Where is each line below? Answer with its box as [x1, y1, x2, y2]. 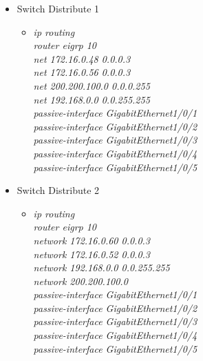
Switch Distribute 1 [17, 1, 100, 15]
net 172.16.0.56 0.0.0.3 [33, 65, 131, 79]
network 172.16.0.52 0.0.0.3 [33, 246, 151, 261]
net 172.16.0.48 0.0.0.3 [33, 51, 131, 66]
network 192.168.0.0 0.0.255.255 [33, 260, 170, 275]
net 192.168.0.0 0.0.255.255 [33, 92, 150, 106]
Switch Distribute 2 [17, 183, 100, 197]
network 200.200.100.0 [33, 273, 128, 288]
